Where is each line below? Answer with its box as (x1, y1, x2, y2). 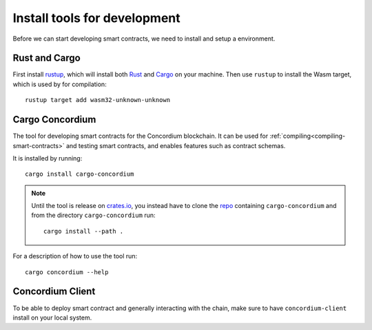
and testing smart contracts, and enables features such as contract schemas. (65, 141, 286, 149)
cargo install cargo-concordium (25, 170, 134, 178)
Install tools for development (12, 10, 180, 25)
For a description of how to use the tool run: (12, 252, 138, 260)
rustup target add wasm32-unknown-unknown (25, 96, 171, 104)
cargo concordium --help (25, 268, 109, 276)
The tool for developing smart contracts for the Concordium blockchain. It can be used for (12, 132, 269, 141)
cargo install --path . (43, 227, 124, 235)
